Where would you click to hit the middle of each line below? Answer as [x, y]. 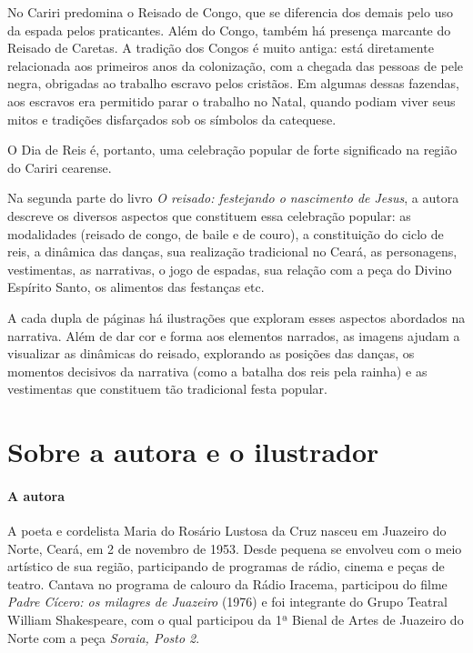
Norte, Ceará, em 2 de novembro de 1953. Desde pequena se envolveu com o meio [235, 548]
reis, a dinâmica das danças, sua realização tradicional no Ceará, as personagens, [232, 251]
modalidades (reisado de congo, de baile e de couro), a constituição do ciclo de [226, 233]
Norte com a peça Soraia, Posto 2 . [104, 637]
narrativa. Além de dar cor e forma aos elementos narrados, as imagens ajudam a [234, 335]
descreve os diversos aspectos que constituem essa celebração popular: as [209, 215]
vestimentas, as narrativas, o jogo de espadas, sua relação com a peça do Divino [230, 269]
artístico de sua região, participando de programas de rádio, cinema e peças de [226, 566]
